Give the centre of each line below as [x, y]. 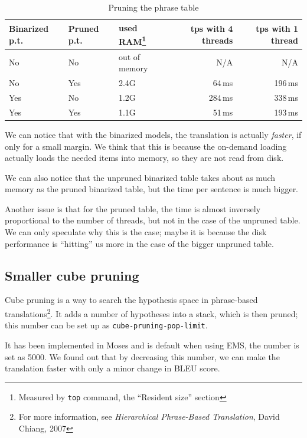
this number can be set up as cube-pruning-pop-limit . [106, 325]
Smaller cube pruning [72, 275]
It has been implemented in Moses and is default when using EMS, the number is [152, 345]
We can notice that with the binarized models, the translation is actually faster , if [153, 134]
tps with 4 [212, 29]
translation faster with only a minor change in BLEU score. [112, 368]
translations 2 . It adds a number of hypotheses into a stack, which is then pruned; [151, 313]
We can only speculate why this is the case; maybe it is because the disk [136, 232]
